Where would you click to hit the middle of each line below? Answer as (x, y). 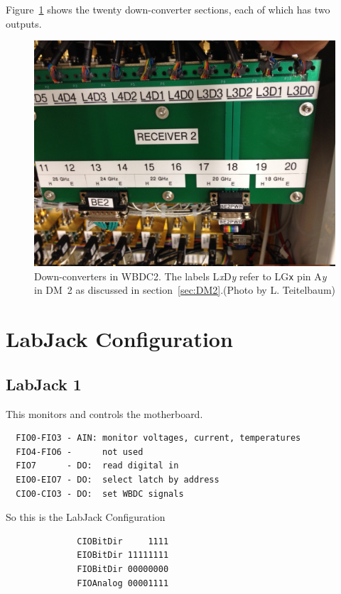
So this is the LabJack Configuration (86, 517)
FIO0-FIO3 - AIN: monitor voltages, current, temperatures (158, 438)
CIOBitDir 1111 (123, 541)
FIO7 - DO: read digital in (97, 466)
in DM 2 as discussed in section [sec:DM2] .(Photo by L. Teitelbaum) (185, 290)
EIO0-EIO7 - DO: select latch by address (118, 479)
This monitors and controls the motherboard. (104, 413)
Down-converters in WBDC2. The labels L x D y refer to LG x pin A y (180, 276)
